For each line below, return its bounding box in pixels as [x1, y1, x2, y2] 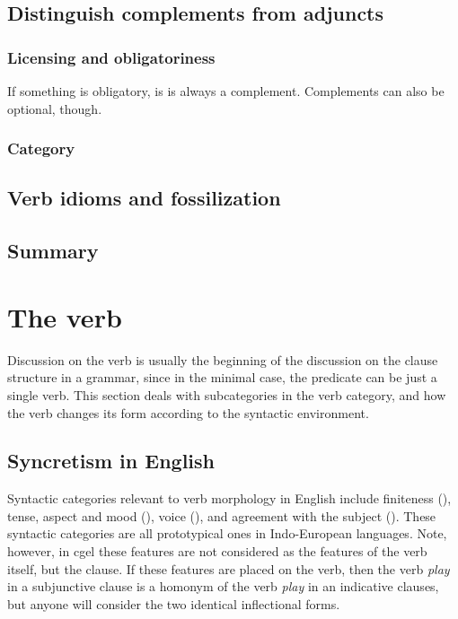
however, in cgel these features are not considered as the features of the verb [7, 542, 427, 561]
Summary [7, 237, 99, 265]
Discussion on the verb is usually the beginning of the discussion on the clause [7, 350, 438, 369]
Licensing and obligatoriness [7, 46, 216, 68]
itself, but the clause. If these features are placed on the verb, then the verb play [7, 559, 450, 578]
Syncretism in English [7, 447, 215, 475]
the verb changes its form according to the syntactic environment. [7, 403, 369, 422]
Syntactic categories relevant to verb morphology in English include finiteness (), [7, 489, 452, 508]
